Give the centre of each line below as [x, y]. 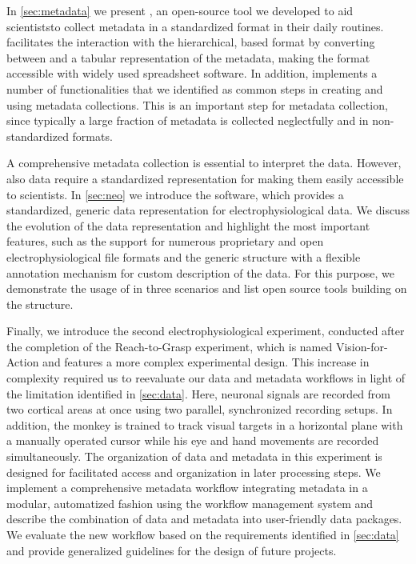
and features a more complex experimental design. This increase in [206, 362]
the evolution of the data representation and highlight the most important [188, 225]
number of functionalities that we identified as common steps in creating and [195, 88]
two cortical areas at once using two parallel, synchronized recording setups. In [200, 409]
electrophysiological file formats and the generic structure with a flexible [184, 256]
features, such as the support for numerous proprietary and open [165, 241]
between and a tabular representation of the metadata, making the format [188, 57]
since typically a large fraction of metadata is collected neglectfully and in [188, 120]
